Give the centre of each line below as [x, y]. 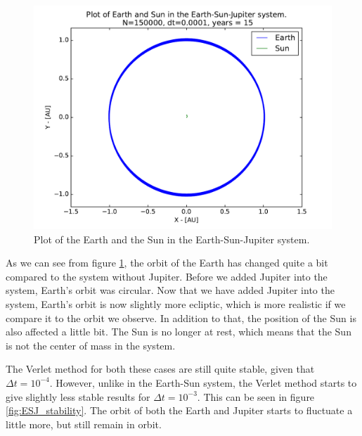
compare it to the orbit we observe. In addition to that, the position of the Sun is [181, 318]
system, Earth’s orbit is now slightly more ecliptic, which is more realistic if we [176, 303]
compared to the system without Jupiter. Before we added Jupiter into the [167, 276]
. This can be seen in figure [256, 396]
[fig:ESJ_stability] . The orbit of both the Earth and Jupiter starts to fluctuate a [179, 410]
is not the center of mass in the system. [91, 345]
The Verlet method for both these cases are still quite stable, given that [160, 369]
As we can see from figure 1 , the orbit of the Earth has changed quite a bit [167, 263]
